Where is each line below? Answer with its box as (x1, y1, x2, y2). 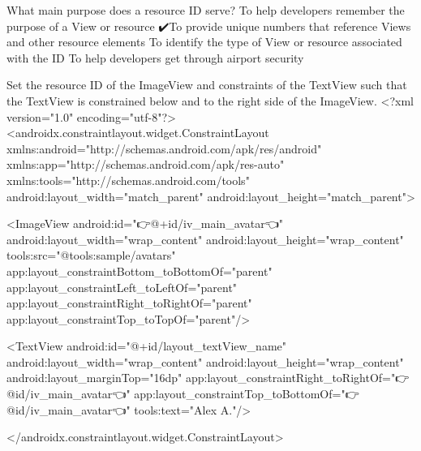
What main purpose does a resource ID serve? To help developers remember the (6, 2, 405, 18)
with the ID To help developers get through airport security (6, 49, 304, 66)
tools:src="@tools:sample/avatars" (6, 247, 176, 264)
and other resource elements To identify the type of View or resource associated (6, 33, 402, 50)
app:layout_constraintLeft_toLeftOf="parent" (6, 278, 238, 295)
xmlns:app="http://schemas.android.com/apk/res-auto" (6, 156, 285, 173)
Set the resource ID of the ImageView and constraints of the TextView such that (6, 76, 407, 93)
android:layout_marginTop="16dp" (6, 369, 183, 386)
